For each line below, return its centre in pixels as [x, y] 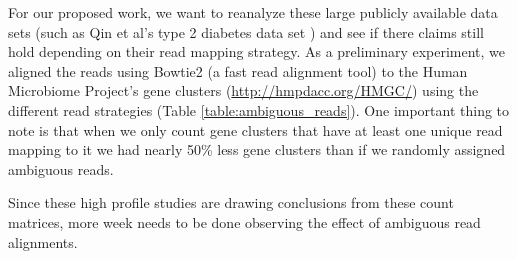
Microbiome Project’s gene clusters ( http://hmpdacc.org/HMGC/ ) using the [243, 90]
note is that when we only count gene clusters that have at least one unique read [255, 129]
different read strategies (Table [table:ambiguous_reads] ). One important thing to [259, 109]
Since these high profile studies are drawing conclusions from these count [231, 202]
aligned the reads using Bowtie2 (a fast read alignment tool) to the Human [238, 70]
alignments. [43, 241]
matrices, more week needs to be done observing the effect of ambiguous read [244, 221]
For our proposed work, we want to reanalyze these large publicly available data [253, 12]
